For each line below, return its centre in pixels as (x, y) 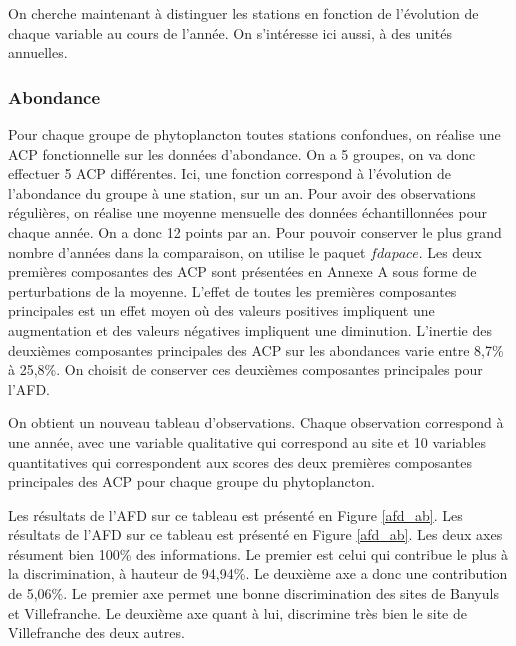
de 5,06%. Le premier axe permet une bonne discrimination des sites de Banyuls (253, 593)
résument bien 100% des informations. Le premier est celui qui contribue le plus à (258, 553)
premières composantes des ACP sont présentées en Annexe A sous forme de (242, 271)
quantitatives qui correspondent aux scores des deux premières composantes (240, 461)
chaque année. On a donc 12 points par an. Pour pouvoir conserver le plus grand (255, 231)
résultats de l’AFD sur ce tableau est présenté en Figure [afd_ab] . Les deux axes (255, 534)
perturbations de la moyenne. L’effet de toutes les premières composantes (232, 290)
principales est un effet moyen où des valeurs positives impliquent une (221, 310)
